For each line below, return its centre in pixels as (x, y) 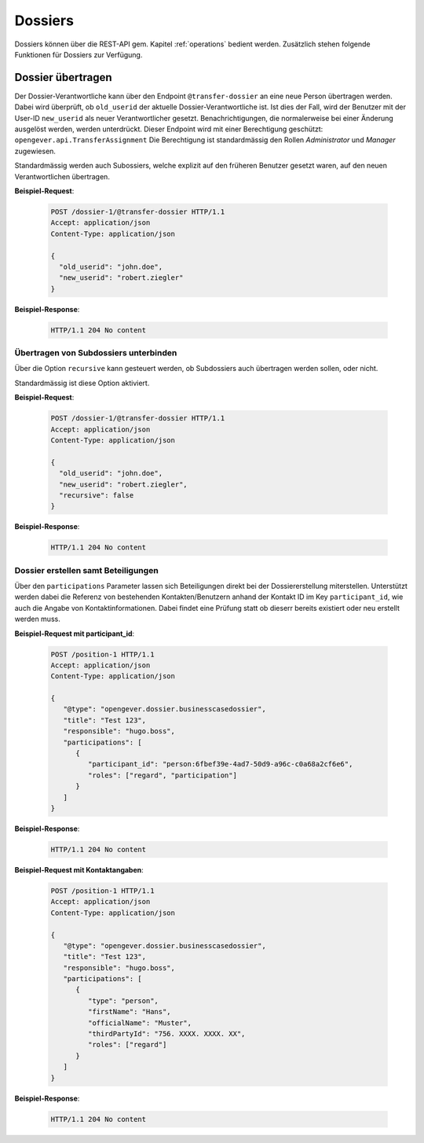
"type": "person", (123, 1001)
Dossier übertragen (64, 77)
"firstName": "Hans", (130, 1012)
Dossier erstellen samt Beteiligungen (86, 570)
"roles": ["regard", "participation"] (162, 775)
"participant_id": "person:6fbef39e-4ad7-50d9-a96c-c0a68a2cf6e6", (220, 764)
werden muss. (37, 619)
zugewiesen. (35, 151)
